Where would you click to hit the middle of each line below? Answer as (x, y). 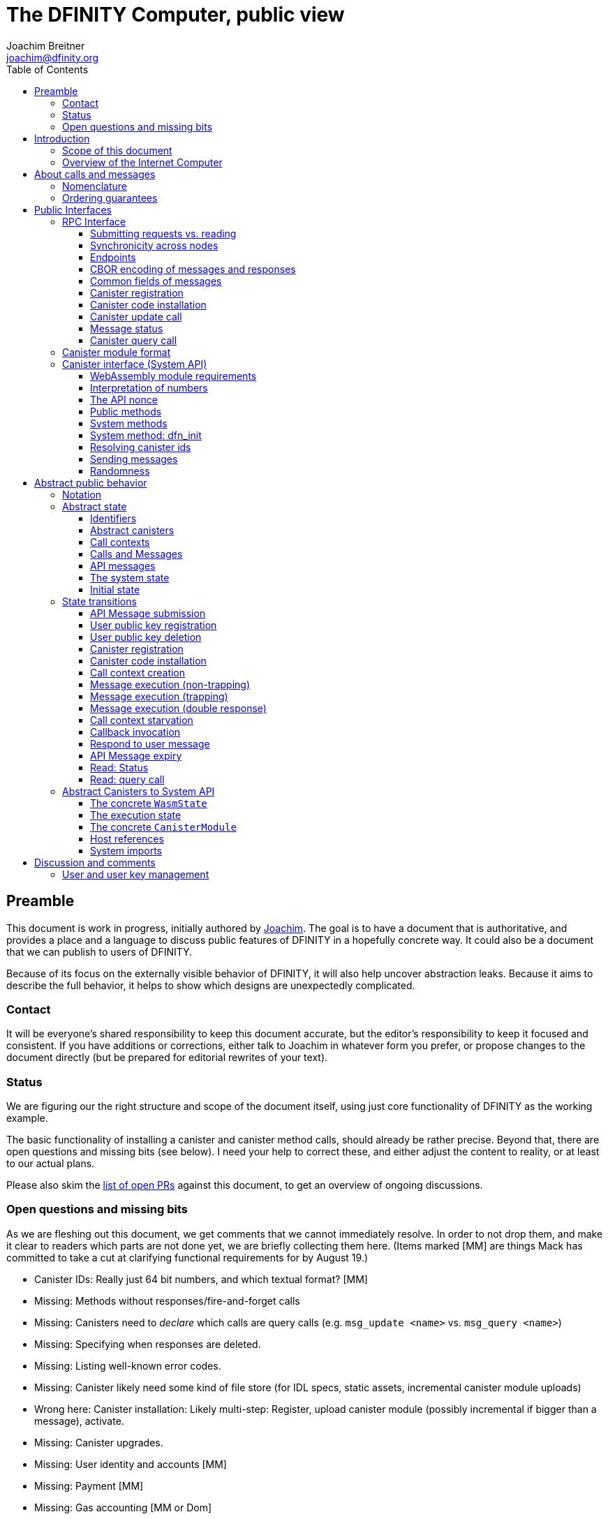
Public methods (126, 411)
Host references (127, 838)
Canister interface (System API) (135, 364)
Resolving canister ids (141, 447)
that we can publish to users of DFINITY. (99, 951)
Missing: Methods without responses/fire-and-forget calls (167, 1301)
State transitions (99, 601)
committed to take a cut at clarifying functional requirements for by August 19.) (187, 1257)
